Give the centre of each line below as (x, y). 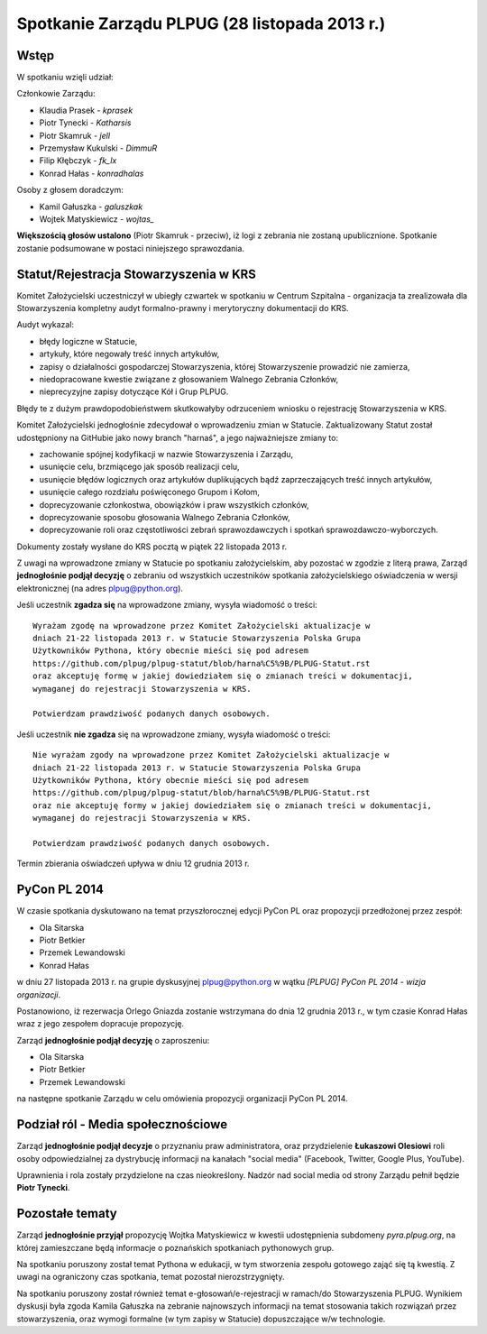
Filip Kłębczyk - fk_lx (78, 161)
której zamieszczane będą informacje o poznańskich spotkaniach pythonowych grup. (175, 1247)
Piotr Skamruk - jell (75, 135)
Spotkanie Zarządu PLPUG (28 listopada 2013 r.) (201, 23)
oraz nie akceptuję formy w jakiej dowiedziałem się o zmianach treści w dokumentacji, (233, 805)
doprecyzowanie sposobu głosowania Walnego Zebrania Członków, (165, 517)
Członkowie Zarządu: (56, 94)
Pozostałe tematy (67, 1214)
